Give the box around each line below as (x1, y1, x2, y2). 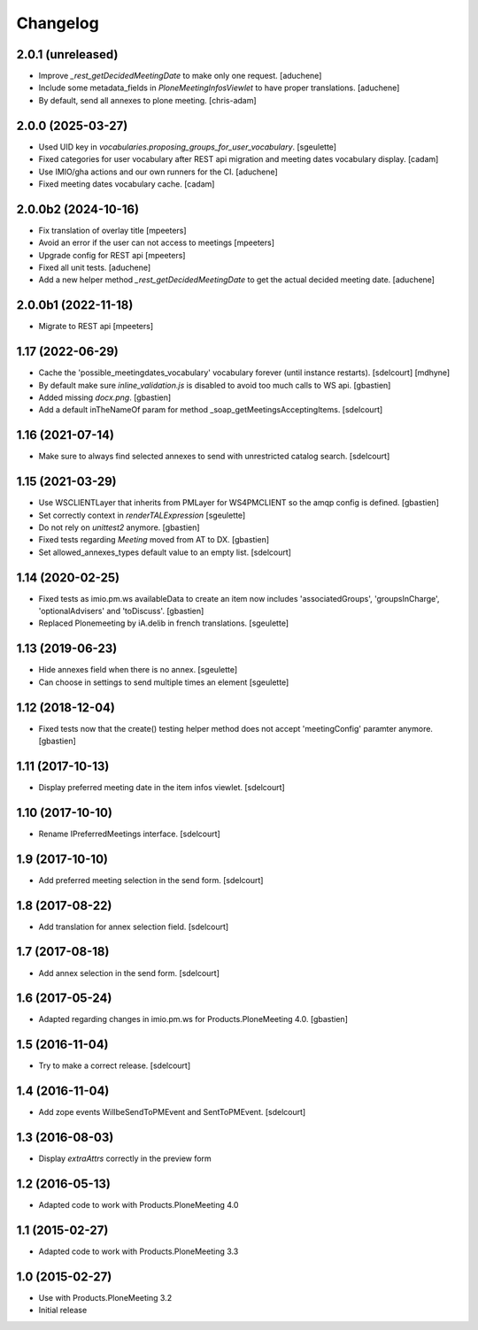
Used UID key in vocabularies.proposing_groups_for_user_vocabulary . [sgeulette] (38, 142, 336, 152)
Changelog (16, 13, 99, 33)
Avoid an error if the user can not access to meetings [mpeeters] (38, 237, 274, 248)
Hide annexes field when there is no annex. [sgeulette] (38, 665, 238, 675)
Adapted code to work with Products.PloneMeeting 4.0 (38, 1200, 239, 1211)
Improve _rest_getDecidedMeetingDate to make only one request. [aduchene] (38, 71, 322, 81)
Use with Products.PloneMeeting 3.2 (38, 1292, 173, 1303)
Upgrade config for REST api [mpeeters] (38, 250, 186, 260)
